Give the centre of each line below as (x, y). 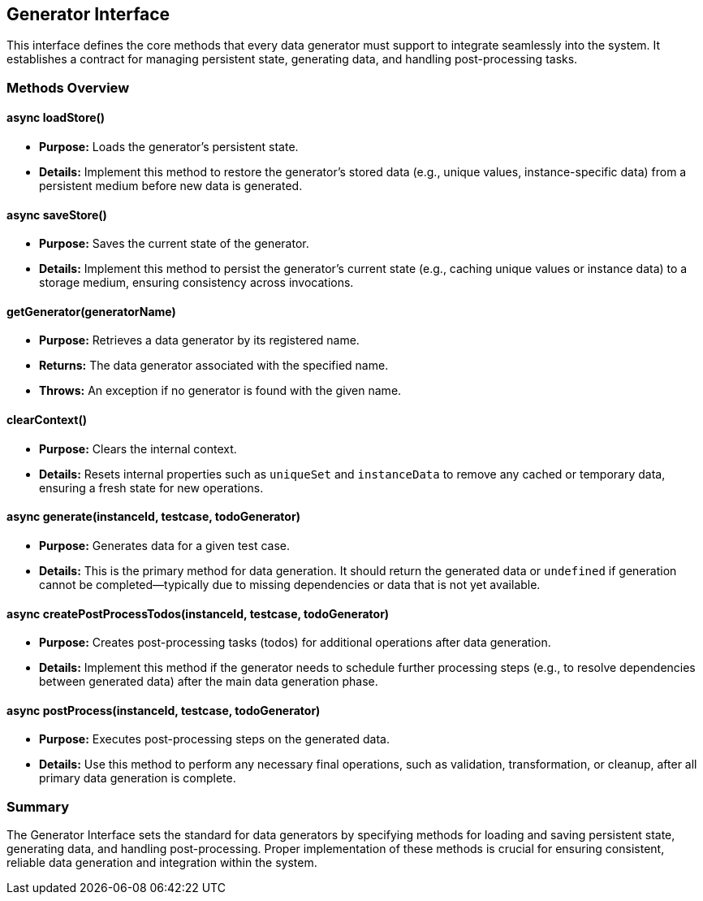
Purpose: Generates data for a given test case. (164, 545)
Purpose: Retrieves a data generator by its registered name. (199, 340)
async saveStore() (57, 214)
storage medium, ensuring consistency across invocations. (196, 283)
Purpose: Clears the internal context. (138, 448)
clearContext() (47, 420)
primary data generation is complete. (138, 778)
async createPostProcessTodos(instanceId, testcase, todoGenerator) (198, 613)
